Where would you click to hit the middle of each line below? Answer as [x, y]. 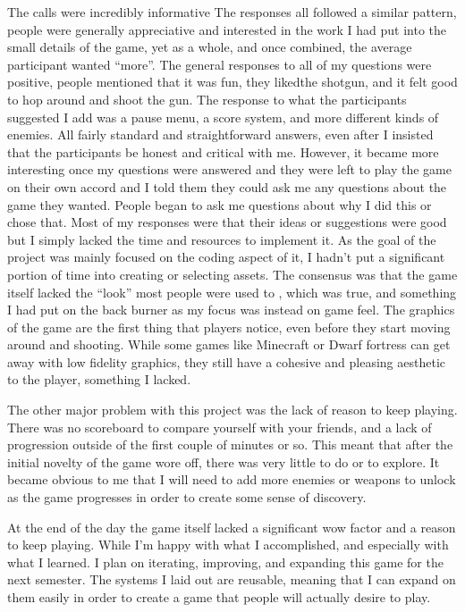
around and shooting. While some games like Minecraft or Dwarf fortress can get [229, 344]
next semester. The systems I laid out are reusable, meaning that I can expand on [232, 579]
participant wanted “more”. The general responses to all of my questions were [220, 64]
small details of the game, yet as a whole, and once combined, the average [210, 47]
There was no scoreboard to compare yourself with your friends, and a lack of [220, 427]
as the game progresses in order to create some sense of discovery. [187, 497]
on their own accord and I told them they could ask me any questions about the [227, 186]
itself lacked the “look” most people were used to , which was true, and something [232, 292]
